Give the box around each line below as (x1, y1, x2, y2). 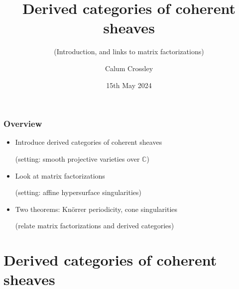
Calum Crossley (105, 63, 153, 73)
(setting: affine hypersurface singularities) (15, 187, 142, 197)
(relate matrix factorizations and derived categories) (15, 220, 174, 231)
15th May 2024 (106, 80, 152, 90)
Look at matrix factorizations (15, 170, 105, 181)
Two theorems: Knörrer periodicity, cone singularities (15, 203, 178, 214)
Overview (3, 117, 42, 130)
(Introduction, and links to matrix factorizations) (54, 46, 204, 57)
